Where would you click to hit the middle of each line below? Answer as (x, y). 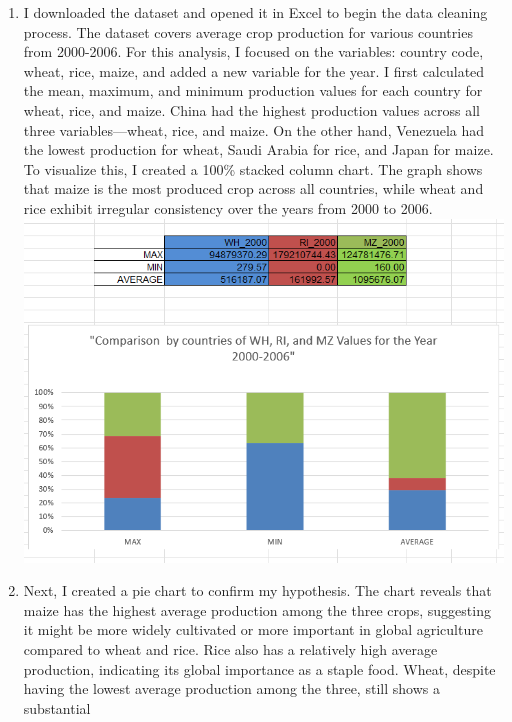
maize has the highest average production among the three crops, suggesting (257, 609)
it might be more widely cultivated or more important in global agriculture (253, 629)
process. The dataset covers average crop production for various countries (248, 31)
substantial (57, 707)
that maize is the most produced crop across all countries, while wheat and (253, 188)
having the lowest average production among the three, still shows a (231, 688)
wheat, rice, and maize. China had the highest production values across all (251, 109)
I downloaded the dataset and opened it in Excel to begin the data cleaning (255, 12)
